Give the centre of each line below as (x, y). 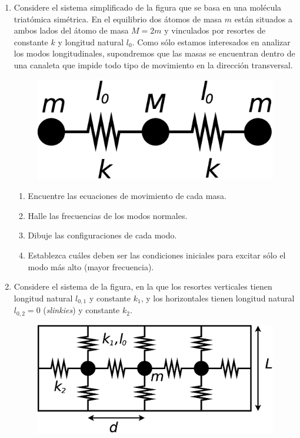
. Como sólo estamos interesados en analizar (211, 42)
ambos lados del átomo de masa (71, 30)
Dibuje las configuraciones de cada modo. (102, 235)
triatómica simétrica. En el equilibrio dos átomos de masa (118, 19)
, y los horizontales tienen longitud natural (218, 298)
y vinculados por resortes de (215, 30)
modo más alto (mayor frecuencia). (91, 266)
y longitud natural (91, 42)
